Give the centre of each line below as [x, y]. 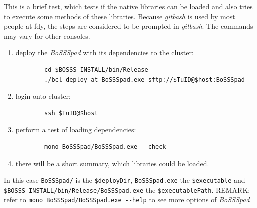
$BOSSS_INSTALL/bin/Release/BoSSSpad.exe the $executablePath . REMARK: [127, 190]
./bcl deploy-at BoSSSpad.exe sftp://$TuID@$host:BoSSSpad [144, 80]
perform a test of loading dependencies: [76, 130]
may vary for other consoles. [47, 36]
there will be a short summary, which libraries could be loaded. [112, 163]
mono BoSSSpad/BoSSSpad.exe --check [105, 147]
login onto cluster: [43, 96]
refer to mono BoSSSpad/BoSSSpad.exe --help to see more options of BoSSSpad [127, 200]
